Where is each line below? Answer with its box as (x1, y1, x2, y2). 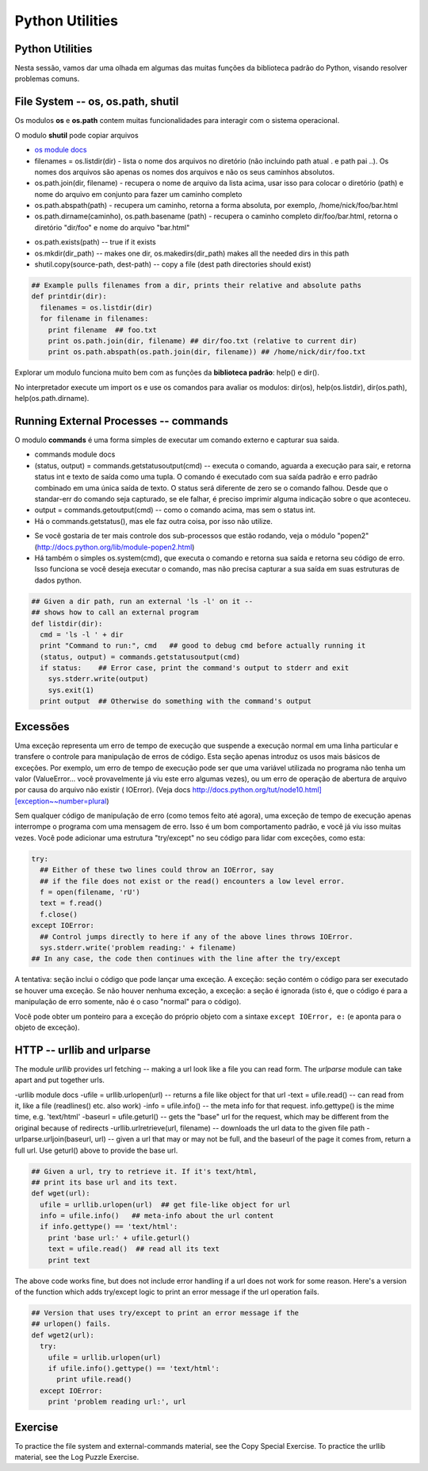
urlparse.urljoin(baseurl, (14, 1134, 94, 1144)
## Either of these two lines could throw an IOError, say (40, 865, 274, 875)
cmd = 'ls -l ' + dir (40, 630, 124, 639)
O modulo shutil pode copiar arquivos (14, 130, 139, 140)
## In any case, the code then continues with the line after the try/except (31, 954, 341, 964)
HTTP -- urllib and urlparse (14, 1043, 151, 1057)
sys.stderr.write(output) (48, 675, 149, 684)
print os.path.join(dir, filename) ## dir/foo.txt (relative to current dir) (48, 336, 358, 345)
